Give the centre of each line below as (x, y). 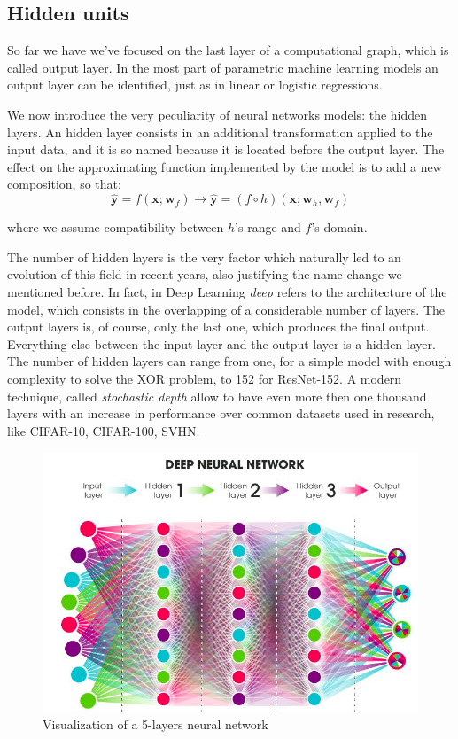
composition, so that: (64, 184)
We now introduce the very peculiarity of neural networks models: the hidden (217, 114)
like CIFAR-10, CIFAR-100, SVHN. (104, 430)
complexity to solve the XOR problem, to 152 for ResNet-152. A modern (205, 378)
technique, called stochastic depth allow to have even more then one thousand (217, 396)
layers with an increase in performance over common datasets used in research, (221, 413)
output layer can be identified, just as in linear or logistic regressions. (195, 85)
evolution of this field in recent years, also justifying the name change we (205, 274)
